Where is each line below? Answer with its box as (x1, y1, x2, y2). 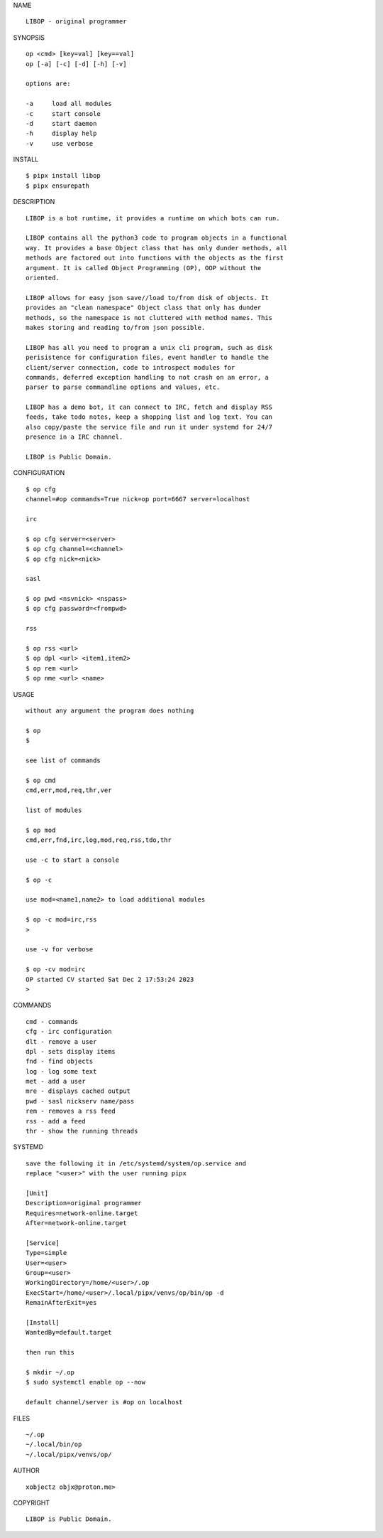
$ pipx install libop (26, 171, 101, 180)
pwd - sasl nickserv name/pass (26, 1097, 135, 1105)
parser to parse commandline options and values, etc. (26, 383, 221, 391)
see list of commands (26, 756, 101, 764)
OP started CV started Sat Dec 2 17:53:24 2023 (26, 975, 194, 983)
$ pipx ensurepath (26, 181, 90, 190)
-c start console (26, 110, 101, 117)
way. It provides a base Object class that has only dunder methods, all (26, 244, 288, 252)
